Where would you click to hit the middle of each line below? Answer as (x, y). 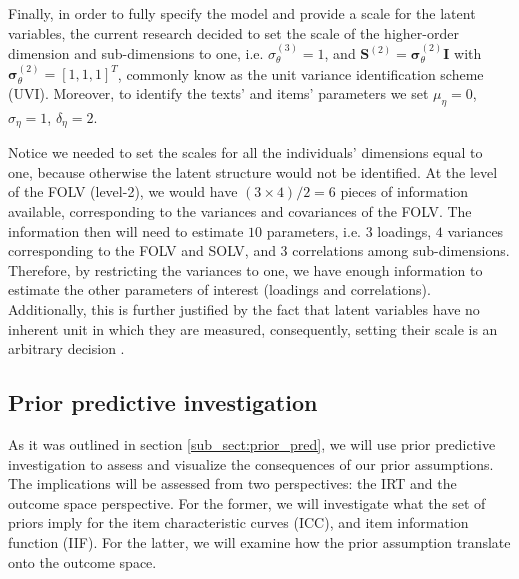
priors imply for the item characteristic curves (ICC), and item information (238, 522)
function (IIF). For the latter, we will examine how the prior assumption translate (259, 541)
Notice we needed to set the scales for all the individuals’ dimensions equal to (245, 152)
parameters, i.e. (313, 230)
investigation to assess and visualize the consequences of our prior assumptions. (251, 463)
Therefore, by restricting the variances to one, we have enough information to (245, 269)
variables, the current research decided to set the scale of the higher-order (233, 32)
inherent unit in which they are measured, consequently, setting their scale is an (253, 328)
